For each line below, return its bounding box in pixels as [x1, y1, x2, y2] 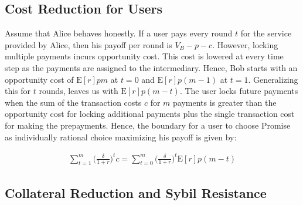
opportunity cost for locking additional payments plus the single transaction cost [5, 107, 295, 120]
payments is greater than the [173, 96, 277, 108]
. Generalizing [248, 73, 298, 85]
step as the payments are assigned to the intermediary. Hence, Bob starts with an [5, 61, 298, 73]
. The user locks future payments [179, 85, 298, 97]
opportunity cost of [5, 73, 74, 85]
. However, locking [212, 38, 278, 51]
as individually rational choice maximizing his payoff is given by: [5, 130, 237, 143]
